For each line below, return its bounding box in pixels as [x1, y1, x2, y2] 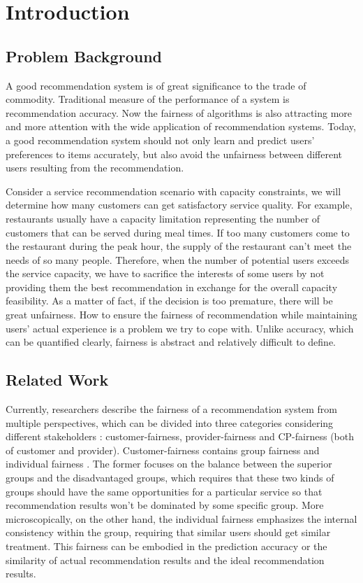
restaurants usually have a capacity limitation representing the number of [6, 211, 320, 225]
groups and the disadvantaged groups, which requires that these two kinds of [6, 470, 334, 485]
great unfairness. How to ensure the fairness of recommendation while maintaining [6, 307, 357, 322]
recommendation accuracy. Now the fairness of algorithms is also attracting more [6, 105, 353, 120]
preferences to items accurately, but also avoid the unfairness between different [6, 146, 342, 161]
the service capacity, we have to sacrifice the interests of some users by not [6, 266, 325, 281]
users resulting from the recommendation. [6, 160, 184, 175]
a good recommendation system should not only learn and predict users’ [6, 132, 315, 147]
